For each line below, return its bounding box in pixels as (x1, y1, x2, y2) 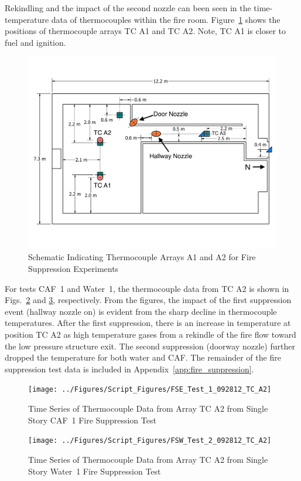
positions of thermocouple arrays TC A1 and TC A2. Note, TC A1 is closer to (5, 25, 286, 37)
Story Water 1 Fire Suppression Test (28, 465, 161, 477)
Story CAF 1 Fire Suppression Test (28, 413, 156, 426)
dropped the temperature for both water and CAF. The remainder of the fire (5, 351, 281, 364)
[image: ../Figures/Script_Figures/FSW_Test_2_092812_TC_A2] (28, 436, 272, 445)
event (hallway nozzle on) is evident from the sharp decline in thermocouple (5, 305, 277, 317)
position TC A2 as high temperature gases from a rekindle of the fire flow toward (5, 328, 296, 341)
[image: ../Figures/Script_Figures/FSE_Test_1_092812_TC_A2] (28, 385, 272, 394)
